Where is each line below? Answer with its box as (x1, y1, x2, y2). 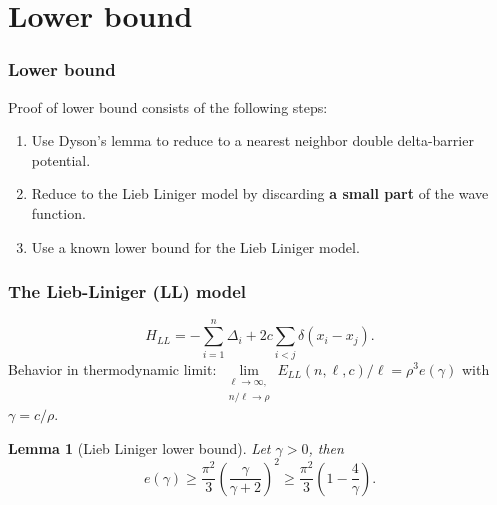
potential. (31, 149, 91, 170)
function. (31, 202, 86, 223)
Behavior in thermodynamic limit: (8, 358, 217, 379)
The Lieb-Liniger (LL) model (8, 279, 246, 304)
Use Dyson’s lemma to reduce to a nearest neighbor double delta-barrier (31, 130, 474, 151)
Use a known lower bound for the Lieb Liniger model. (31, 236, 360, 257)
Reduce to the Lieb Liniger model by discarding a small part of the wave (31, 183, 489, 204)
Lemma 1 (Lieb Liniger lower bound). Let (8, 437, 271, 458)
